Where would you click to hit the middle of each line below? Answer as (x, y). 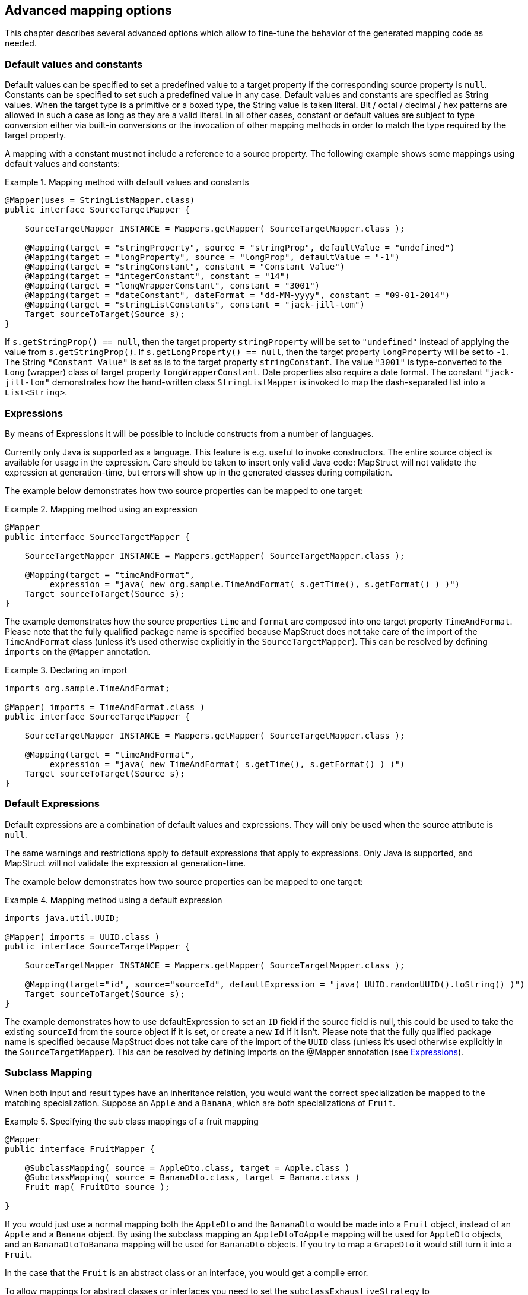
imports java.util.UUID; (62, 918)
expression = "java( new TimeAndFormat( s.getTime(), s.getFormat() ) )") (227, 764)
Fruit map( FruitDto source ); (97, 1187)
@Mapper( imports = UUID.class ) (82, 937)
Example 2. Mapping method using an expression (101, 509)
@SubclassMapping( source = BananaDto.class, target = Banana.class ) (192, 1178)
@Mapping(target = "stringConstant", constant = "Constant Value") (185, 267)
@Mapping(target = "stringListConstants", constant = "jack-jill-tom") (195, 305)
